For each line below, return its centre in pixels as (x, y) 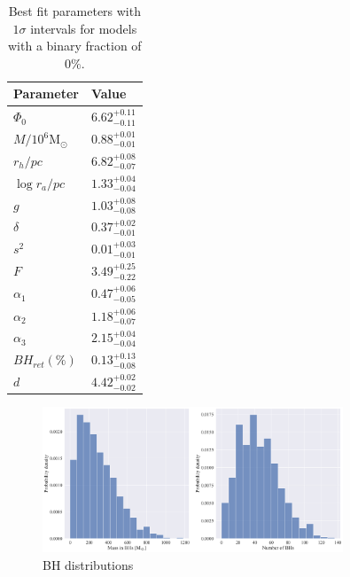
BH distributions (88, 564)
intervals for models (84, 28)
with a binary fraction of (75, 46)
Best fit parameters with (74, 11)
